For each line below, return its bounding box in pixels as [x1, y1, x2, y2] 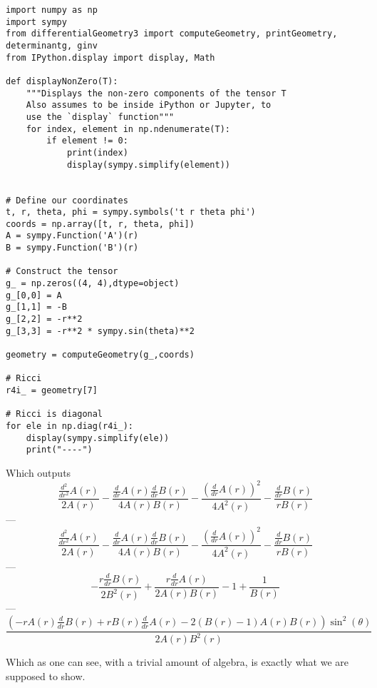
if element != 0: [46, 136, 128, 146]
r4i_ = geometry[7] [6, 385, 98, 395]
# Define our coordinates [6, 195, 128, 206]
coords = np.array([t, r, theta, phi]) [6, 218, 195, 229]
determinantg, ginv [6, 40, 98, 51]
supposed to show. [6, 668, 86, 683]
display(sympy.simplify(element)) [66, 159, 230, 170]
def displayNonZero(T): [6, 76, 118, 86]
